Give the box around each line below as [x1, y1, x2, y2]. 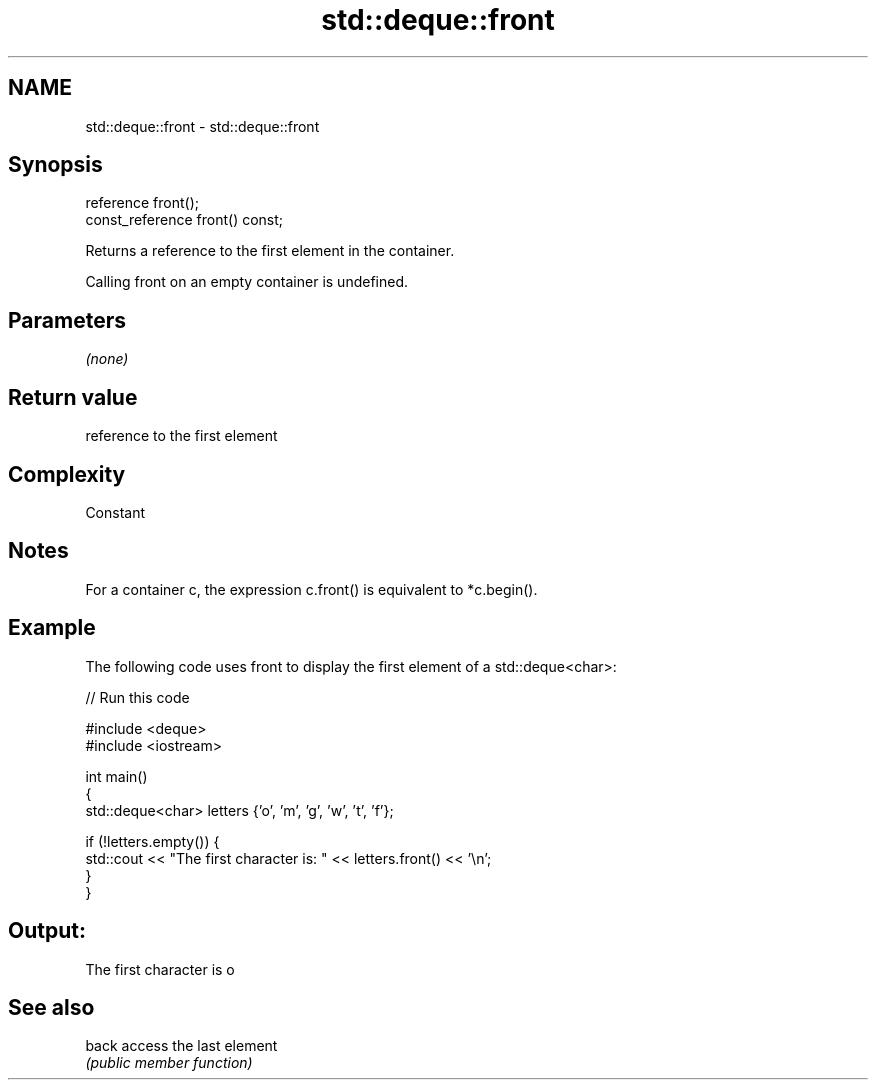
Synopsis [8, 152, 103, 178]
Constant [85, 503, 146, 521]
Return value [8, 384, 138, 410]
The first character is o [85, 960, 235, 978]
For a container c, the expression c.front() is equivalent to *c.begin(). [85, 580, 538, 598]
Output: [8, 918, 86, 944]
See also [8, 994, 95, 1020]
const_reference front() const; [85, 211, 284, 229]
